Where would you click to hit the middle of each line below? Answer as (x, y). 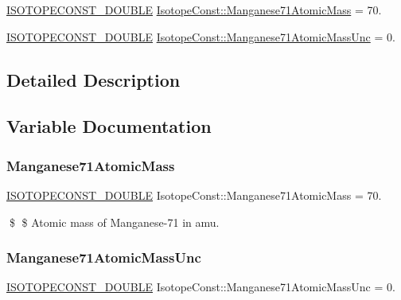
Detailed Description (93, 79)
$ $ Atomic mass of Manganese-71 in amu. (114, 222)
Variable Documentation (109, 126)
